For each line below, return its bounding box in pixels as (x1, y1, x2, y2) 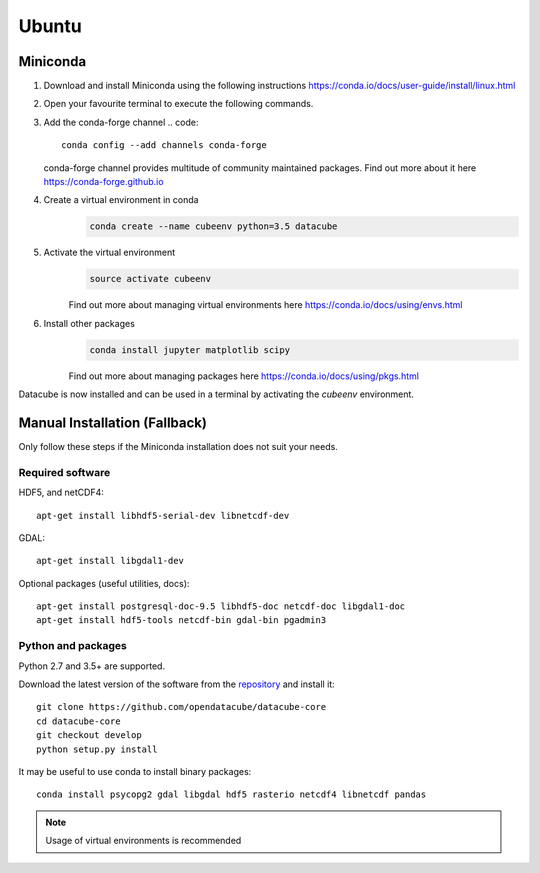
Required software (18, 465, 111, 479)
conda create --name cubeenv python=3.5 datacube (89, 221, 338, 232)
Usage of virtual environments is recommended (45, 835, 242, 847)
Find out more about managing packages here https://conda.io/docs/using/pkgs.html (68, 370, 420, 382)
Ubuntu (18, 15, 82, 37)
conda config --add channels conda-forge (61, 140, 267, 151)
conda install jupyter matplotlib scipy (89, 344, 290, 355)
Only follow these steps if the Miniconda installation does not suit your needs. (18, 441, 339, 452)
